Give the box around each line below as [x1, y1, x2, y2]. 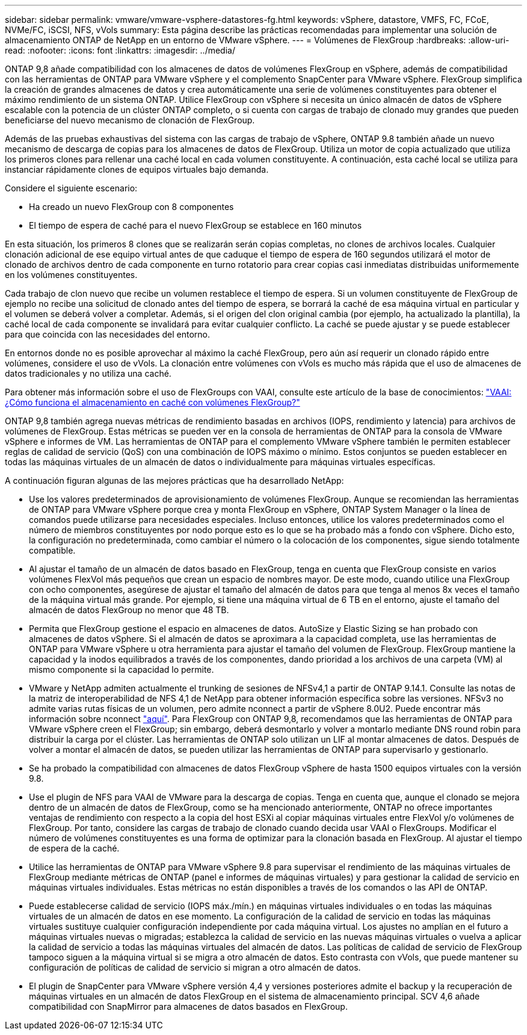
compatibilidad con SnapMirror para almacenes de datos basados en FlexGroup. [29, 1001, 348, 1012]
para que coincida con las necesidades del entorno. [5, 329, 210, 339]
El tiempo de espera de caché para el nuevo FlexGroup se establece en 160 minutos [29, 220, 362, 230]
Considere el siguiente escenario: [5, 183, 138, 193]
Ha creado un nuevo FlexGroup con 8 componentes [29, 202, 234, 212]
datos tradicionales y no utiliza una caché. [5, 368, 171, 378]
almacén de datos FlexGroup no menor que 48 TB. [29, 605, 229, 615]
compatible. [29, 545, 76, 555]
